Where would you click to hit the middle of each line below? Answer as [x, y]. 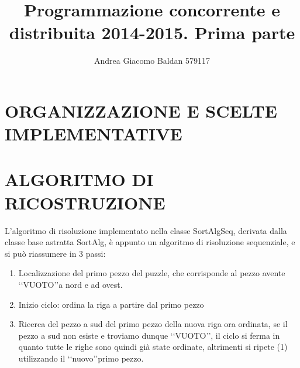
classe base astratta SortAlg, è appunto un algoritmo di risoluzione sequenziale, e [150, 242]
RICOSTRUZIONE [85, 202]
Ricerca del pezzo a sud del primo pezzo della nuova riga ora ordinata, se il [153, 324]
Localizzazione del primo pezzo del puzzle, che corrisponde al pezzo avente [152, 273]
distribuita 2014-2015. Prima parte [152, 32]
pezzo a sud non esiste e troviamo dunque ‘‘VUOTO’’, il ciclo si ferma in [149, 335]
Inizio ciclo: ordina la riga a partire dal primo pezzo [111, 304]
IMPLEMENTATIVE [94, 134]
